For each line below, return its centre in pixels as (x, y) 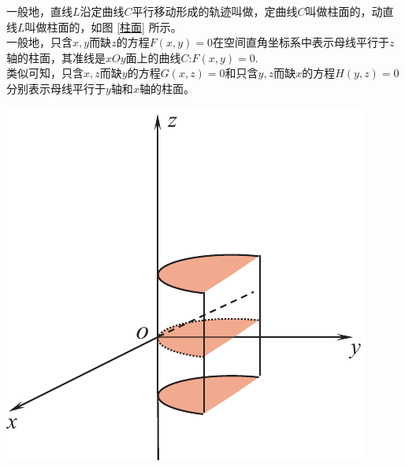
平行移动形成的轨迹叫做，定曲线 (215, 11)
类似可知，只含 (45, 73)
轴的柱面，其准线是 (56, 57)
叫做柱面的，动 (344, 11)
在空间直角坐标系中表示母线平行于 (301, 42)
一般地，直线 (39, 11)
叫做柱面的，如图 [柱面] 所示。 (103, 26)
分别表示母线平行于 (56, 88)
